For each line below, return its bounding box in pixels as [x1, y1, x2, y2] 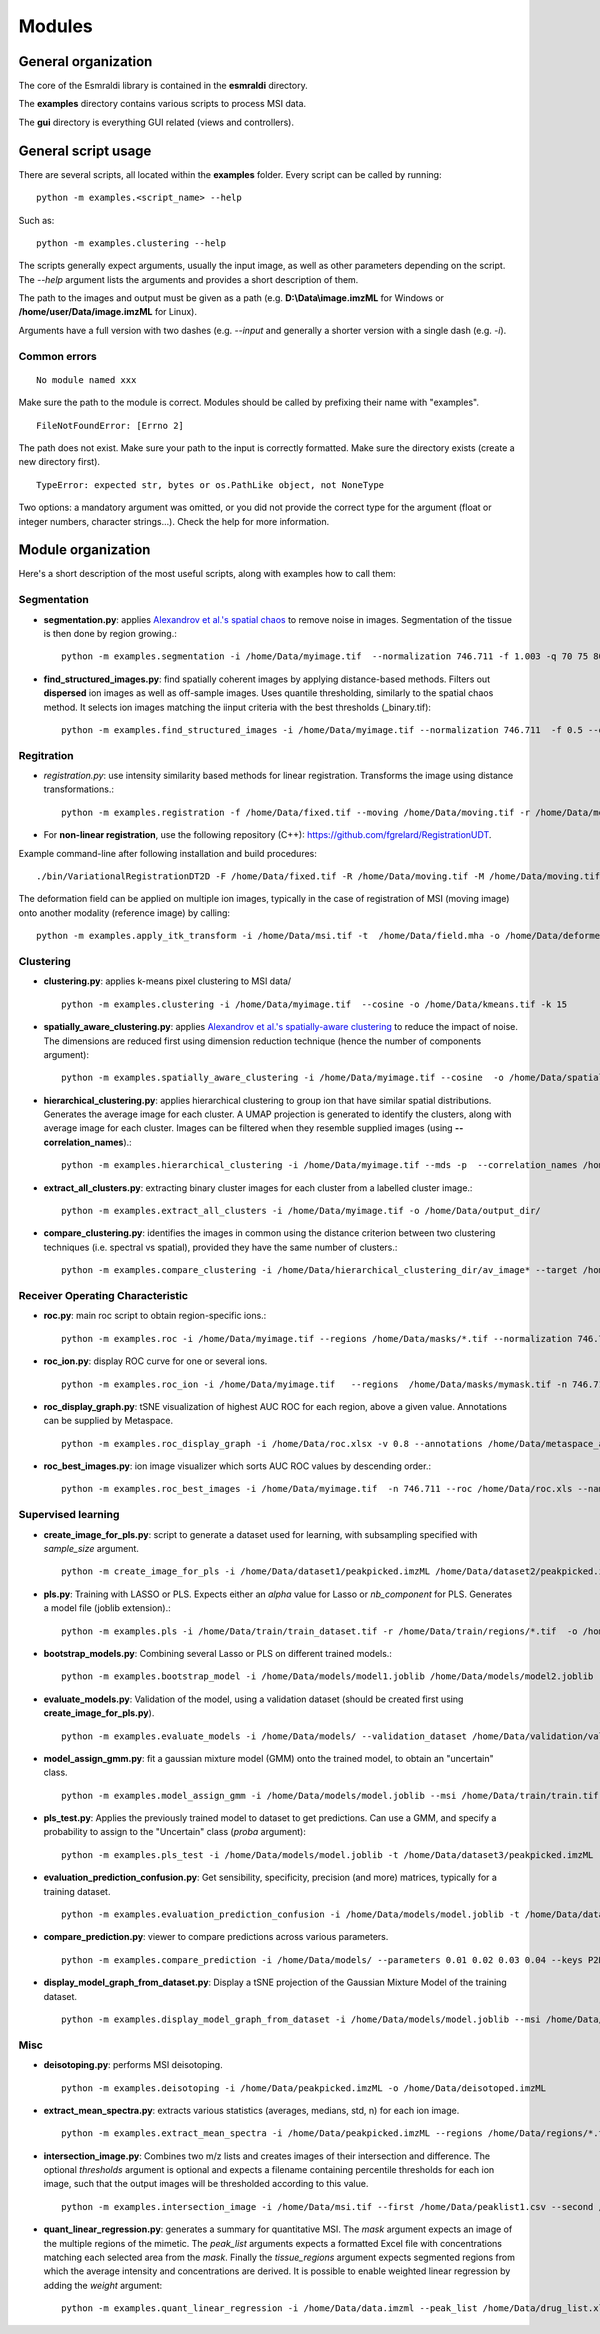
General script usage [18, 142, 152, 159]
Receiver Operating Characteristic [18, 1288, 189, 1302]
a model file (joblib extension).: [43, 1602, 171, 1614]
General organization [18, 53, 153, 70]
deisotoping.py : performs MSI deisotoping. [43, 2059, 224, 2071]
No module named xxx [36, 374, 137, 385]
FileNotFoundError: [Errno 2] [36, 420, 185, 431]
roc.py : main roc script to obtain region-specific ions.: [43, 1310, 267, 1322]
